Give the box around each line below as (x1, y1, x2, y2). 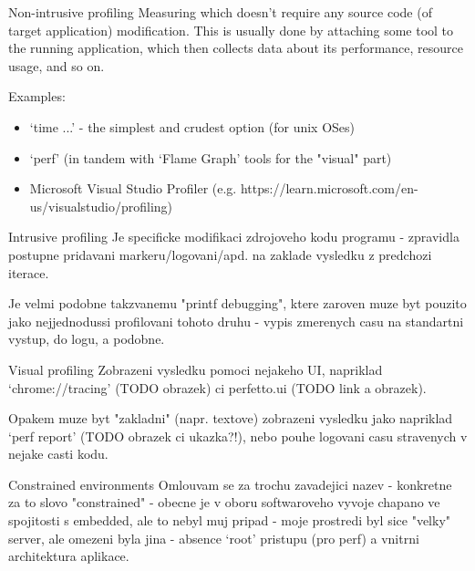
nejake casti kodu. (8, 444, 108, 463)
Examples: (8, 87, 66, 106)
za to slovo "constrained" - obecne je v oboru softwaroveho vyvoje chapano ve (8, 493, 440, 512)
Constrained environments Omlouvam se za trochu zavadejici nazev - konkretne (8, 474, 452, 493)
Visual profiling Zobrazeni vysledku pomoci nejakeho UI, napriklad (8, 359, 383, 379)
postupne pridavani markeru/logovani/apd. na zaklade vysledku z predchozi (8, 244, 432, 264)
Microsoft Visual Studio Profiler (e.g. (29, 179, 237, 198)
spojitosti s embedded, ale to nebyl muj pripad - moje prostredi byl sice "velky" (8, 511, 451, 530)
